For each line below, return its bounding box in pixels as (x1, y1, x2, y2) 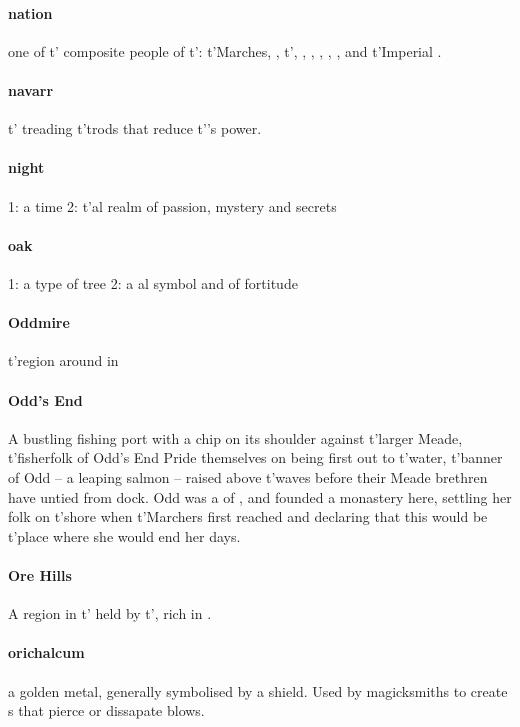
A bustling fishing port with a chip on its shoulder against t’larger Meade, (8, 427, 463, 448)
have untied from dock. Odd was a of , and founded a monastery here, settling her (8, 486, 512, 507)
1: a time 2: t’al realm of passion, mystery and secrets (8, 195, 337, 216)
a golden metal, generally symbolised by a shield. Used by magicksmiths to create (8, 680, 508, 701)
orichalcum (8, 642, 85, 663)
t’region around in (8, 350, 119, 371)
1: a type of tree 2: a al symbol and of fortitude (8, 272, 298, 293)
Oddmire (8, 312, 70, 333)
